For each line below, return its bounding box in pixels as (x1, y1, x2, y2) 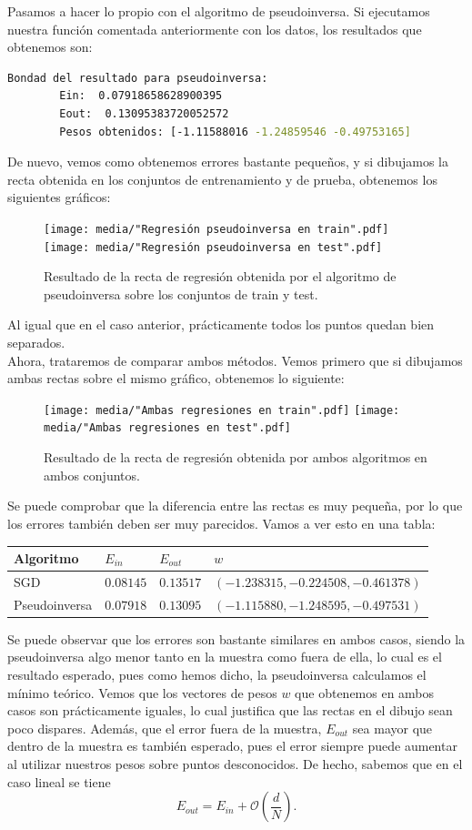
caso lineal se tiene (7, 772, 111, 791)
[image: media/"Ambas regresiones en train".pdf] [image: (44, 403, 400, 417)
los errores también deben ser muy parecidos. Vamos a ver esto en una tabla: (7, 513, 436, 532)
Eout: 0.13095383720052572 (59, 106, 229, 120)
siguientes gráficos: (7, 187, 111, 207)
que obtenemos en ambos (295, 683, 435, 702)
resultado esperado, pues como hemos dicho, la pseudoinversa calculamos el (7, 664, 427, 683)
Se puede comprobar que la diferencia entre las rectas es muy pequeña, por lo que (7, 496, 463, 515)
